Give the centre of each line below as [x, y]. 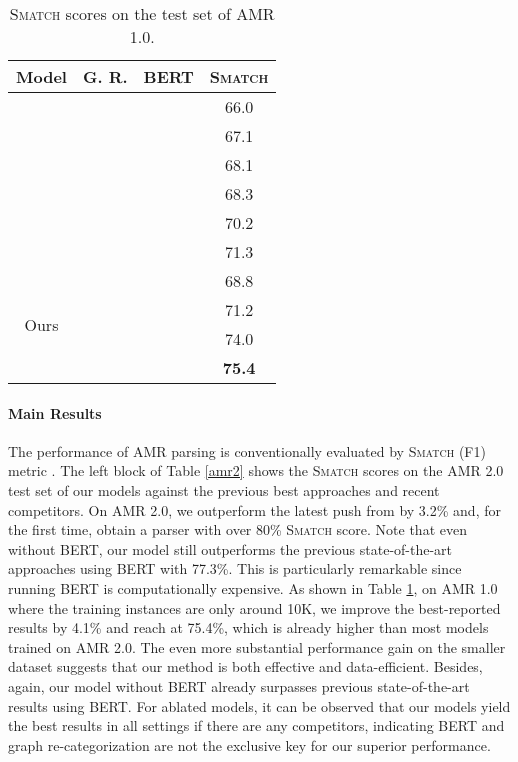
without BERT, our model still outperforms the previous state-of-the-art [230, 548]
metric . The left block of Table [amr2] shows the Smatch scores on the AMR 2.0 [256, 470]
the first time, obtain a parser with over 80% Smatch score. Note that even [237, 529]
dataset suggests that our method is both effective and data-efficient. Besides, [245, 666]
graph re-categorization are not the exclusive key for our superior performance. [249, 744]
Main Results [55, 412]
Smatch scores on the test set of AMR [142, 13]
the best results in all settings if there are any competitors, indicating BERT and [256, 725]
